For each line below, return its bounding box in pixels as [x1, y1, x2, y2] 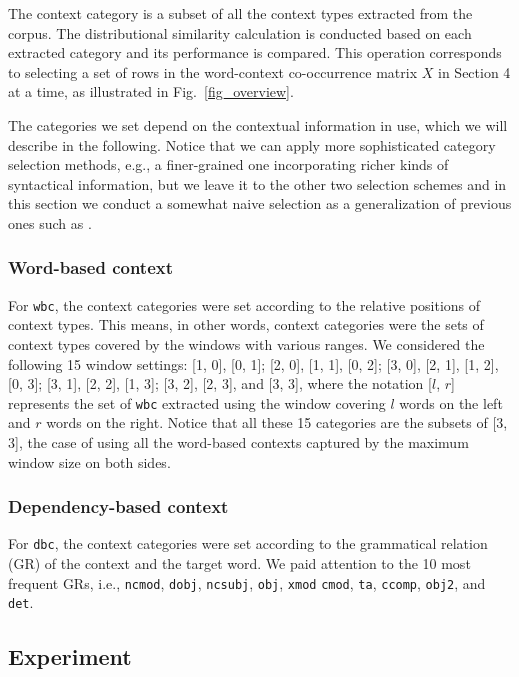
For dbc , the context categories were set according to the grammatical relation [8, 533, 488, 554]
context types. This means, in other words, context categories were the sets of [8, 314, 484, 335]
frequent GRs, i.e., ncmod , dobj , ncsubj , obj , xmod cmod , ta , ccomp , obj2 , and [8, 572, 486, 593]
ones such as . [8, 212, 92, 233]
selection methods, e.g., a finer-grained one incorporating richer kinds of [8, 154, 449, 175]
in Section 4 [438, 61, 511, 82]
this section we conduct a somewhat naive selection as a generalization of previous [8, 193, 512, 214]
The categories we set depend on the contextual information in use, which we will [8, 114, 508, 135]
